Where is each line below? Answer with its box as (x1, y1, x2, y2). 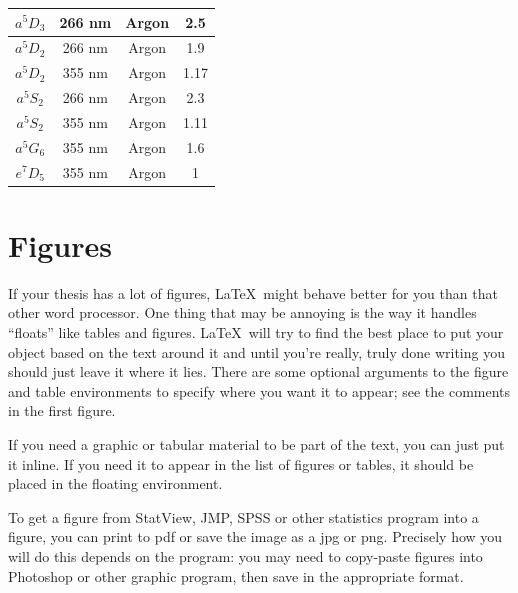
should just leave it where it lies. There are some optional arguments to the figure (8, 361, 509, 382)
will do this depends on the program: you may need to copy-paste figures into (8, 545, 483, 566)
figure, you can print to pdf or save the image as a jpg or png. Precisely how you (8, 526, 503, 547)
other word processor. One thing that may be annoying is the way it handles (8, 302, 477, 323)
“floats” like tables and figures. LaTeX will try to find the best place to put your (8, 321, 504, 342)
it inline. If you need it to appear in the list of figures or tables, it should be (8, 453, 474, 474)
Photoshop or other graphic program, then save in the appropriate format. (8, 565, 464, 586)
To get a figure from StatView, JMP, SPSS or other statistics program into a (8, 506, 479, 527)
